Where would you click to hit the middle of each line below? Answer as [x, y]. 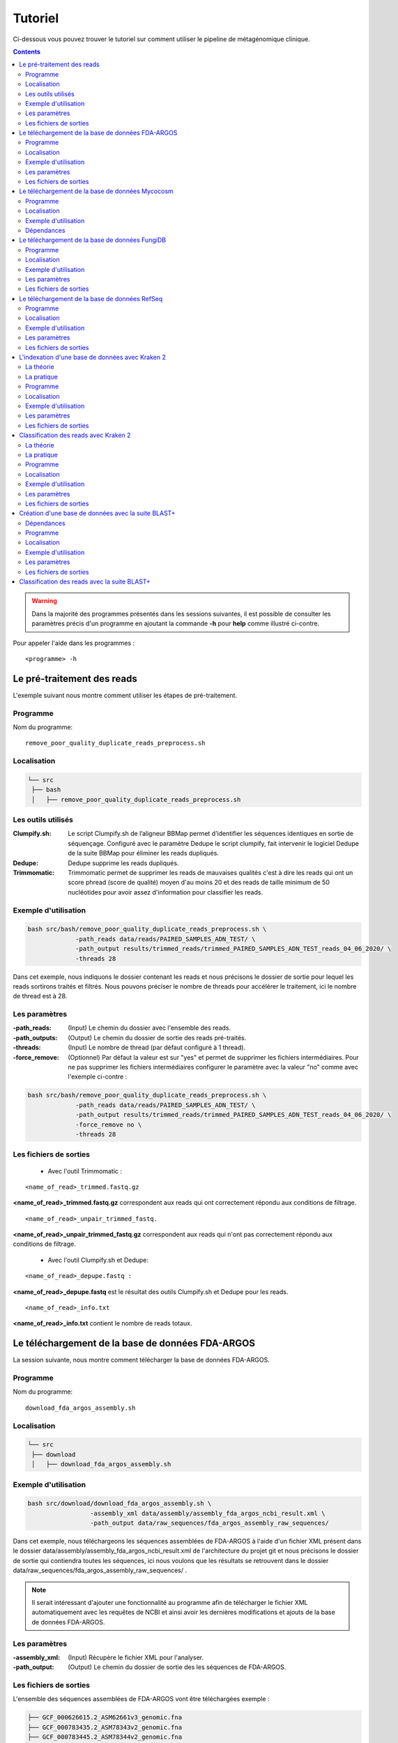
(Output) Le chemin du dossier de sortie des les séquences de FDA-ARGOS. [177, 1667]
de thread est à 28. [40, 996]
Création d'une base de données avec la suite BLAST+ [97, 513]
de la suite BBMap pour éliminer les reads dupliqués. [144, 853]
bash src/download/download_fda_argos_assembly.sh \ [120, 1504]
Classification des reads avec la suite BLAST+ [85, 581]
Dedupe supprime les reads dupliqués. [123, 863]
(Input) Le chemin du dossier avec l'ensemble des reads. [150, 1028]
